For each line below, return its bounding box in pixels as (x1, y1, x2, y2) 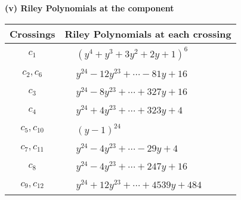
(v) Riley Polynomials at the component (5, 2, 174, 14)
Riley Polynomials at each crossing (64, 26, 231, 41)
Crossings (10, 26, 55, 41)
